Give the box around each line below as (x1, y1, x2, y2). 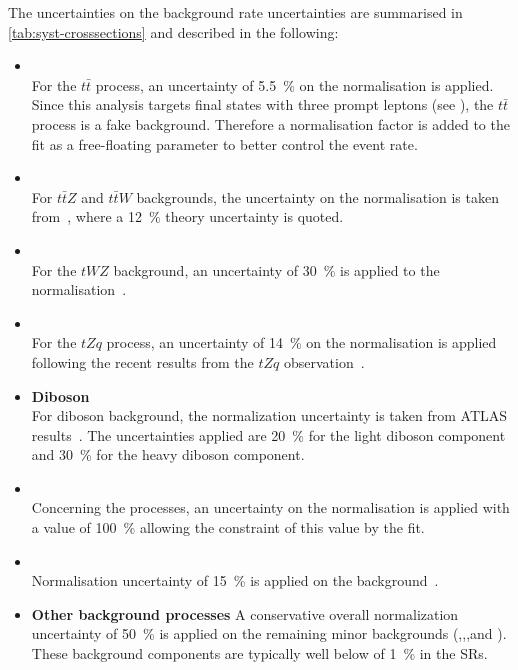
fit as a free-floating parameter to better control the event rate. (31, 133, 418, 154)
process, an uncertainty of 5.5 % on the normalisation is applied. (95, 74, 494, 95)
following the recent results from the (31, 351, 254, 372)
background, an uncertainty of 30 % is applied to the (113, 259, 440, 280)
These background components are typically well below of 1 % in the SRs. (31, 643, 488, 664)
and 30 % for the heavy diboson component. (31, 444, 305, 465)
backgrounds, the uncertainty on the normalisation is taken (136, 186, 499, 207)
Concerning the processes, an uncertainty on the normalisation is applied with (31, 497, 510, 518)
